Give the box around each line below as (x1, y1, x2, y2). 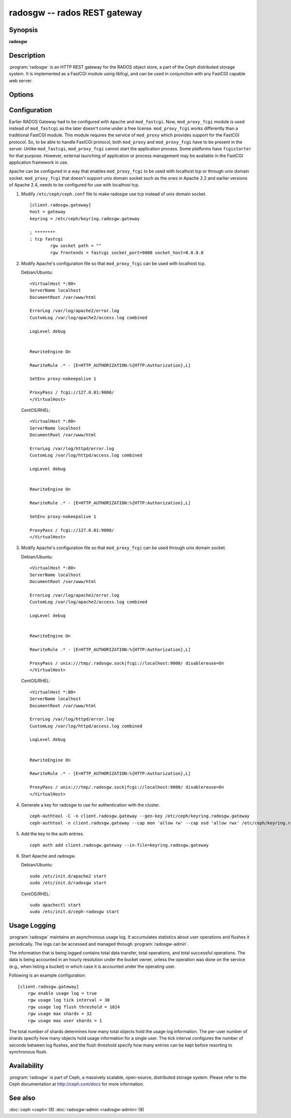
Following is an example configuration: (9, 972, 86, 979)
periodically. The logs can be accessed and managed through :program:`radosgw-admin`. (9, 941, 189, 947)
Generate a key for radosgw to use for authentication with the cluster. (21, 802, 160, 808)
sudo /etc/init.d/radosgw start (30, 880, 107, 886)
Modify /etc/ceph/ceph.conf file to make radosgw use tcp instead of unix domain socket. (21, 191, 207, 197)
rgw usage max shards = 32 (27, 1011, 92, 1016)
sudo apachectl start (30, 902, 81, 908)
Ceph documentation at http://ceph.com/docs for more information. (9, 1081, 145, 1087)
